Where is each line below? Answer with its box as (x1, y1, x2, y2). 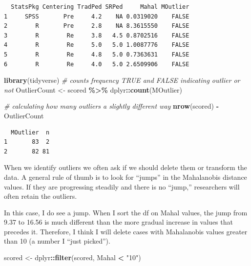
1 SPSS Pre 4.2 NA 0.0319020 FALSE (4, 13, 189, 20)
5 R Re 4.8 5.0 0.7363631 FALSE (4, 51, 189, 58)
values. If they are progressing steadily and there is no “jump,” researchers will (4, 181, 240, 191)
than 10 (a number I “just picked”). (4, 236, 110, 246)
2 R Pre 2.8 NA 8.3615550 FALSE (4, 22, 189, 30)
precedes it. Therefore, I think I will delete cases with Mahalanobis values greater (4, 226, 248, 236)
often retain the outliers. (4, 191, 77, 201)
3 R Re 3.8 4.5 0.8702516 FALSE (4, 32, 189, 39)
